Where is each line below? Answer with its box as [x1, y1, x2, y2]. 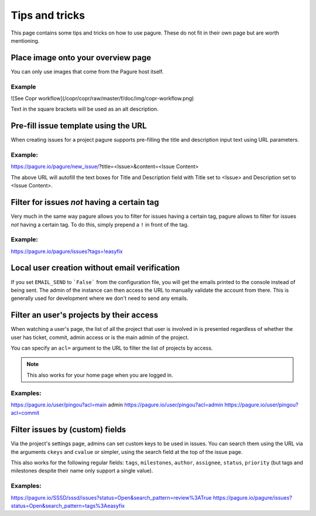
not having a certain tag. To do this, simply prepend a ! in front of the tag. [11, 221, 189, 228]
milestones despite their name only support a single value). [11, 467, 153, 474]
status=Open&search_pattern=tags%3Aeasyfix [11, 502, 125, 509]
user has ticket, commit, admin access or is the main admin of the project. [11, 334, 190, 341]
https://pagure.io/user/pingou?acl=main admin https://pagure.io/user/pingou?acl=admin [11, 401, 224, 408]
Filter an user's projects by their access [11, 310, 159, 320]
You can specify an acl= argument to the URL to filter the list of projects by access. [11, 344, 213, 351]
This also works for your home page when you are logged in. [26, 371, 173, 378]
